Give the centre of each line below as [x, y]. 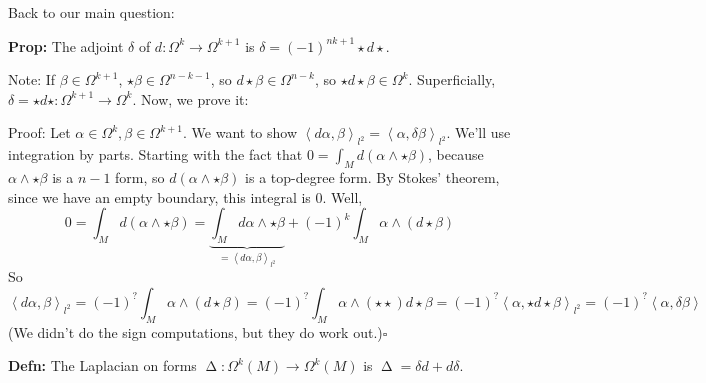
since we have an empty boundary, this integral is [159, 196]
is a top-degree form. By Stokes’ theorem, [372, 176]
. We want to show [240, 132]
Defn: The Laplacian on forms [102, 365]
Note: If [32, 79]
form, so [140, 176]
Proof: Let [39, 132]
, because [456, 154]
